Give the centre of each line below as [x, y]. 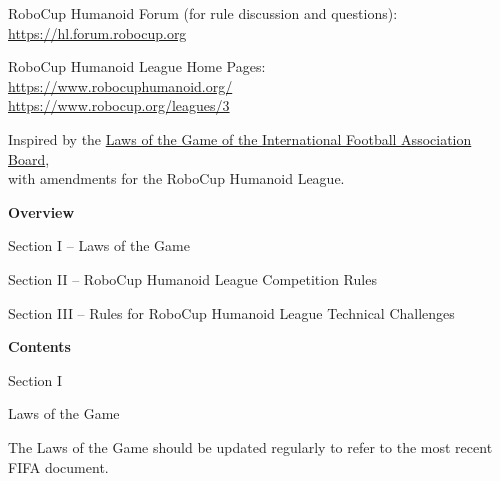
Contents [39, 346]
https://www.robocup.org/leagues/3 [119, 105]
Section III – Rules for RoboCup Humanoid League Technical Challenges [231, 312]
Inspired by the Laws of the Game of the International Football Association [240, 138]
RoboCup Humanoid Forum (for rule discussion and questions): [203, 13]
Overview [41, 211]
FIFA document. [58, 466]
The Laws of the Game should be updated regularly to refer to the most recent [250, 446]
